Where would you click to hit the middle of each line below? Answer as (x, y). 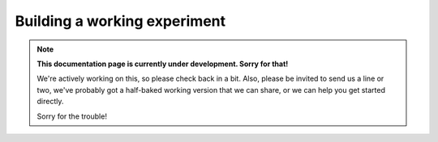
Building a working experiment (120, 21)
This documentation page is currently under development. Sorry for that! (163, 64)
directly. (50, 102)
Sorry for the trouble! (72, 116)
